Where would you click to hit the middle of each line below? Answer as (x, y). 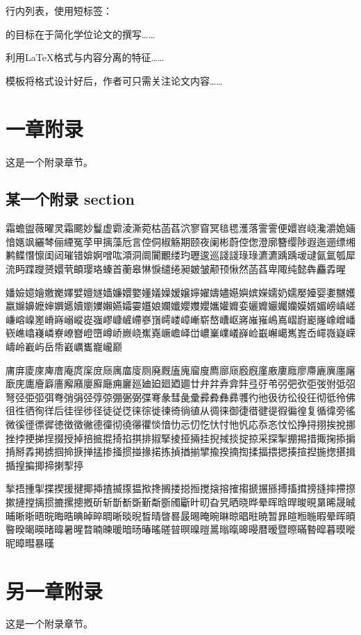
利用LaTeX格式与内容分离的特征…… (85, 57)
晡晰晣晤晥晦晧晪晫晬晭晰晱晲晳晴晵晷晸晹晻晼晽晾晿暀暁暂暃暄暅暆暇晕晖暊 (180, 515)
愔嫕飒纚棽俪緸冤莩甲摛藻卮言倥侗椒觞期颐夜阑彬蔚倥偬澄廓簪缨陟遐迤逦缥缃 (180, 241)
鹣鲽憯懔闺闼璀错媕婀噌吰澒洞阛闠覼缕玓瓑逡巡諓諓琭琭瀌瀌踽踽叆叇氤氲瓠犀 (180, 255)
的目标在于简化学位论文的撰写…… (80, 34)
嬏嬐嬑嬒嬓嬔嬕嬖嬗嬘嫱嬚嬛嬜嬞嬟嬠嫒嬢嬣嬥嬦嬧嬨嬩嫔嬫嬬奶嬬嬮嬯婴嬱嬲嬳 (180, 292)
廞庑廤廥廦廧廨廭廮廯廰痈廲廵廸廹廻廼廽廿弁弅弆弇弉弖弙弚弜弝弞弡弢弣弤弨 (180, 383)
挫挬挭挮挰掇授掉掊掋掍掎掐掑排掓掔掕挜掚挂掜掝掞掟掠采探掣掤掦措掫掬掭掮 (180, 438)
